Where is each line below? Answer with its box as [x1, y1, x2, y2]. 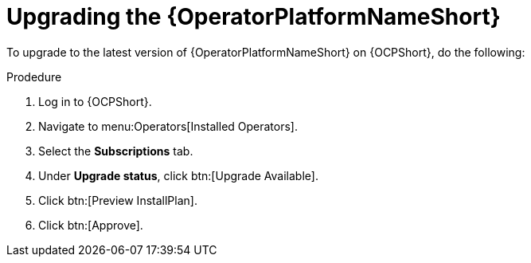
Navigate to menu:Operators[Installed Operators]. [38, 119, 299, 133]
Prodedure [6, 69, 62, 84]
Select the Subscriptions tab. [38, 143, 193, 158]
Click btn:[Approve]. [38, 218, 143, 232]
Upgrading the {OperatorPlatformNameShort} [6, 3, 501, 30]
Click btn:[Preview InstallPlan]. [38, 193, 197, 207]
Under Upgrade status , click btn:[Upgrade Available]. [38, 168, 318, 183]
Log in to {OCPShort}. [38, 94, 152, 108]
